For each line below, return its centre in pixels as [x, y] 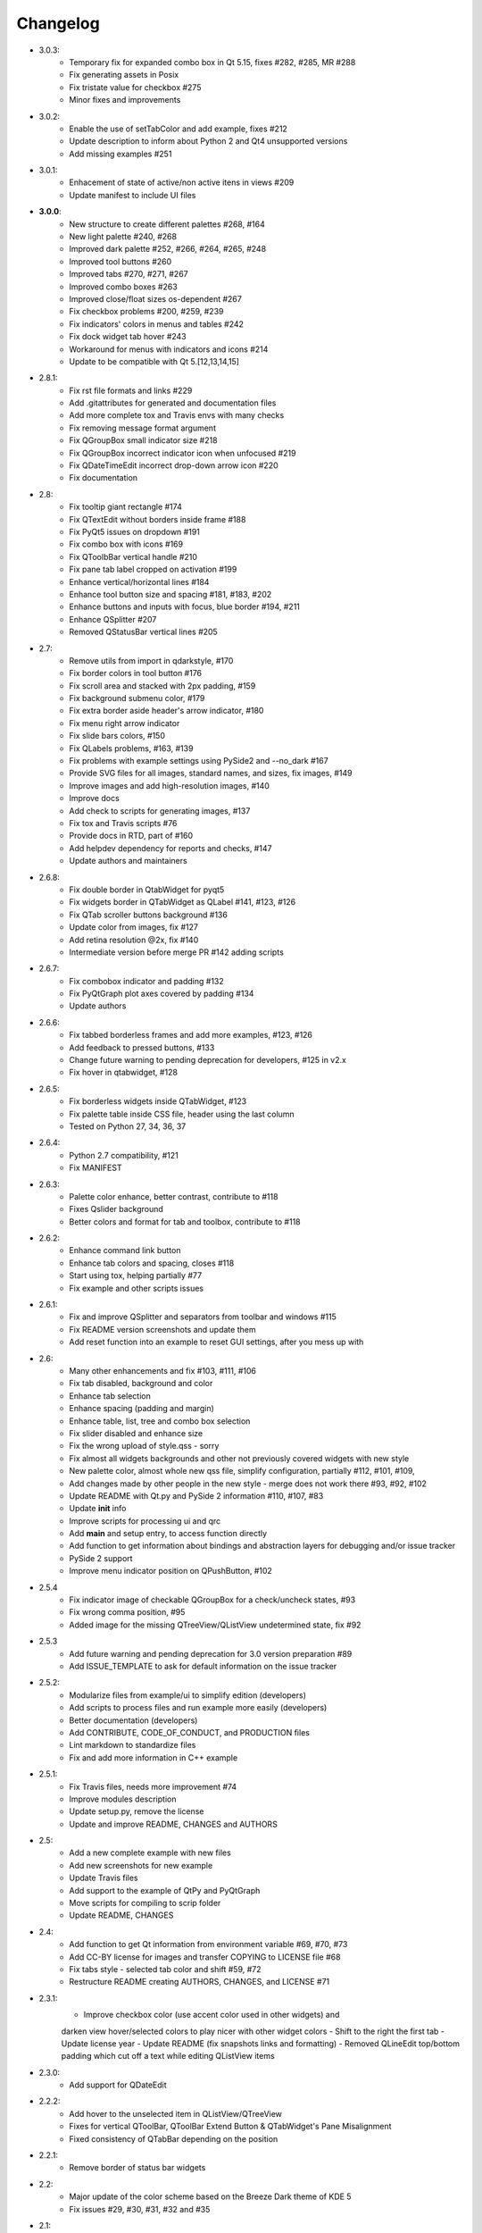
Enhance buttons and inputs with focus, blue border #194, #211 [185, 606]
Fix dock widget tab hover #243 [128, 337]
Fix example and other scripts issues [137, 1288]
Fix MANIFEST [96, 1168]
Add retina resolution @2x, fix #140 [134, 940]
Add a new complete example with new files [150, 1852]
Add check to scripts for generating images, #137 [160, 811]
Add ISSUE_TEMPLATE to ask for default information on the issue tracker [203, 1666]
